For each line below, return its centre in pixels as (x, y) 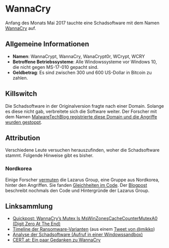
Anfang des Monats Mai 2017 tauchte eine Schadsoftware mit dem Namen (82, 23)
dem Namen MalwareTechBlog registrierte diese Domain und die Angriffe (81, 116)
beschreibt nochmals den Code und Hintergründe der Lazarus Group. (77, 190)
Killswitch (21, 94)
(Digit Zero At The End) (36, 224)
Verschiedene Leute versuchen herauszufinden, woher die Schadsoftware (82, 150)
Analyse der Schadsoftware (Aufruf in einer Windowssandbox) (77, 235)
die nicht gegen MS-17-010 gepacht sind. (55, 67)
